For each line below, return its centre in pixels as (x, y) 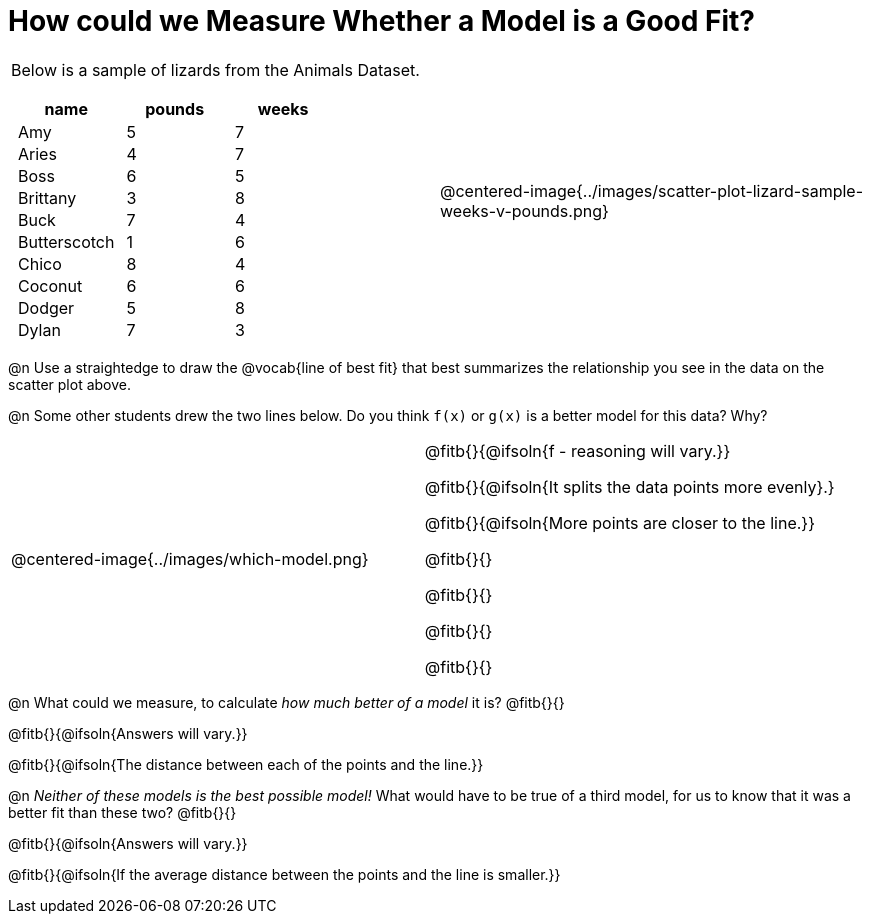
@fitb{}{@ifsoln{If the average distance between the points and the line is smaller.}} (284, 874)
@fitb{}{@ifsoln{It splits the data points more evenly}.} (629, 486)
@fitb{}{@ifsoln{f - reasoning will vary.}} (577, 450)
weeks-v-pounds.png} (524, 210)
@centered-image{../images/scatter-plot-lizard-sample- (652, 190)
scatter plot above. (69, 384)
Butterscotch (66, 241)
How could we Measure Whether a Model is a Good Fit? (381, 21)
